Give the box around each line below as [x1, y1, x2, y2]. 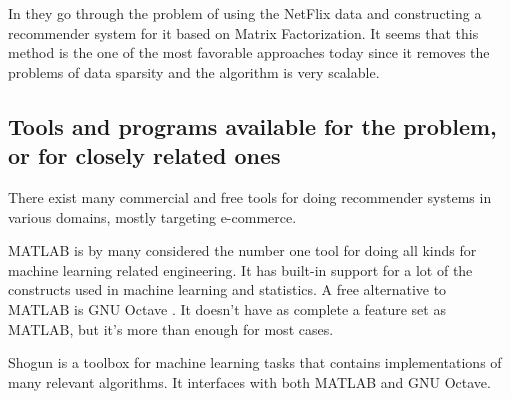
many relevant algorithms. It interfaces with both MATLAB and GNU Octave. [8, 371, 491, 392]
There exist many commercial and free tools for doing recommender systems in [8, 186, 492, 207]
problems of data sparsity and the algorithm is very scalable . [8, 61, 380, 82]
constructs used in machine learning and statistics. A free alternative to [8, 279, 447, 300]
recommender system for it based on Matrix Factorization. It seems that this [8, 22, 479, 43]
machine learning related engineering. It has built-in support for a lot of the [8, 259, 473, 280]
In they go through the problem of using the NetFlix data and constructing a [8, 3, 482, 23]
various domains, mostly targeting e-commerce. [8, 206, 297, 227]
